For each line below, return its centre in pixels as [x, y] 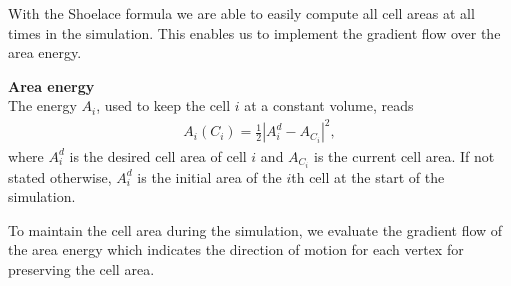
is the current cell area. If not [404, 155]
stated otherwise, [60, 176]
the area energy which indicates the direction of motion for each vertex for [236, 249]
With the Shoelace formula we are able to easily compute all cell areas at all [241, 13]
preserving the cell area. [81, 268]
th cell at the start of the [368, 176]
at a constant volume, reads [329, 105]
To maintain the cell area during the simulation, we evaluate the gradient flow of [255, 229]
